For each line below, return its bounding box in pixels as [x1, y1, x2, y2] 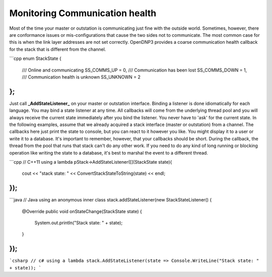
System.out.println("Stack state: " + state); [34, 220, 123, 226]
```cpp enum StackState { [9, 55, 61, 61]
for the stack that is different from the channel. [9, 46, 106, 52]
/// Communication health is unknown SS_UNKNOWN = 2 [22, 74, 141, 80]
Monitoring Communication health [9, 8, 157, 19]
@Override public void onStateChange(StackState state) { [22, 208, 142, 214]
